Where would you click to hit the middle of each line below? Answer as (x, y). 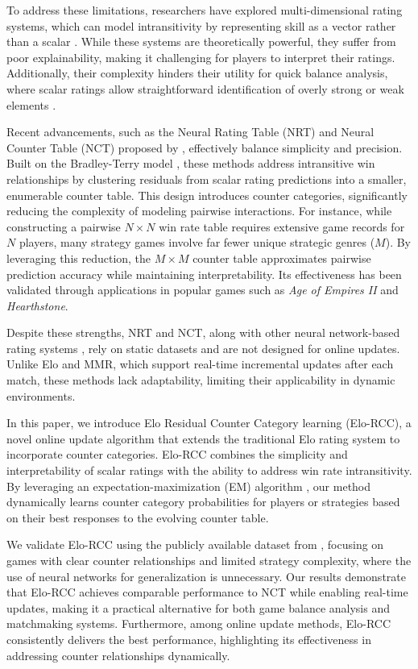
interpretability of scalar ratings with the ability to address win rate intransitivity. (209, 470)
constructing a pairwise (64, 226)
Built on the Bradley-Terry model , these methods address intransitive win (191, 163)
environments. (41, 395)
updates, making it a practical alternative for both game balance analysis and (198, 607)
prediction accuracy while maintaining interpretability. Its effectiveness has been (204, 274)
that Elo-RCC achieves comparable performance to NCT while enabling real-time (207, 592)
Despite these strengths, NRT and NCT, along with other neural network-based (203, 332)
